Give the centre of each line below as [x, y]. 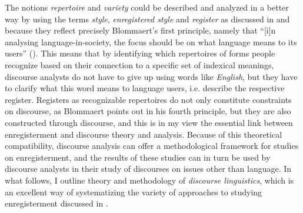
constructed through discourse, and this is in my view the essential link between [149, 122]
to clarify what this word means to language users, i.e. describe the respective [145, 88]
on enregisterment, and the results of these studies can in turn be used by [138, 157]
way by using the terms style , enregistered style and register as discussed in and [147, 19]
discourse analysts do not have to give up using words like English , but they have [151, 76]
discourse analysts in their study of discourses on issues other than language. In [148, 169]
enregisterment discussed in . [56, 203]
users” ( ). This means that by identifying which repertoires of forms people [140, 53]
